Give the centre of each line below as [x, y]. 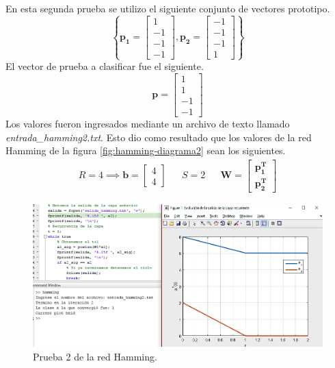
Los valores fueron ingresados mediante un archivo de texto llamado [148, 123]
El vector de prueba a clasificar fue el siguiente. [105, 66]
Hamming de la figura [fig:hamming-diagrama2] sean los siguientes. [146, 150]
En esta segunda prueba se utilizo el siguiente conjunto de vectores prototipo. [168, 8]
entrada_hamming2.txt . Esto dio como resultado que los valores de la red [159, 137]
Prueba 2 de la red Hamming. [95, 356]
